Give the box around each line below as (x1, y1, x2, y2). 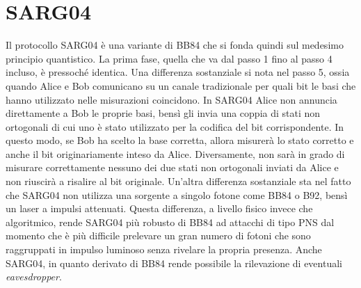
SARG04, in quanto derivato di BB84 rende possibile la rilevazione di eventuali (6, 255, 342, 270)
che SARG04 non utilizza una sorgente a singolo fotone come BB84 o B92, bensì (6, 187, 348, 202)
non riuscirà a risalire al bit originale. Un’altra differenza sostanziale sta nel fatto (6, 174, 351, 189)
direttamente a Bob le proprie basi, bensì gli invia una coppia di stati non (6, 106, 321, 120)
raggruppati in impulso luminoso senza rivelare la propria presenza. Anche (6, 242, 322, 257)
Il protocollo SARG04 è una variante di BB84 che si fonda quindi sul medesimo (6, 38, 344, 52)
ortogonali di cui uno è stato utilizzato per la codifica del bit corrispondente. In (6, 119, 344, 134)
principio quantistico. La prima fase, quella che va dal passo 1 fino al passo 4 (6, 51, 332, 65)
